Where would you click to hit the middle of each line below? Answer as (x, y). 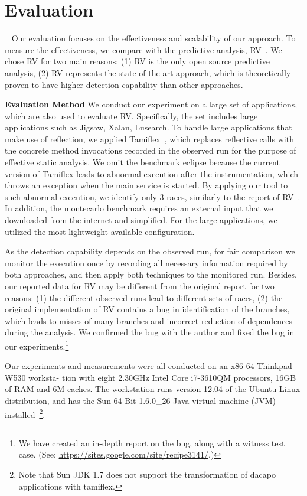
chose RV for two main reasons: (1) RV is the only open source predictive (137, 61)
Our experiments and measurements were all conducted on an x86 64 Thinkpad (148, 366)
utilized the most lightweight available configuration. (100, 231)
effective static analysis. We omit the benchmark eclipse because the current (142, 162)
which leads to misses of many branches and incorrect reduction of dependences (149, 320)
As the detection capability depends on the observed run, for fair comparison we (150, 251)
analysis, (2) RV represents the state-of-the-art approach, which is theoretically (148, 72)
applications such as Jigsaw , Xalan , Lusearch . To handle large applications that (148, 127)
